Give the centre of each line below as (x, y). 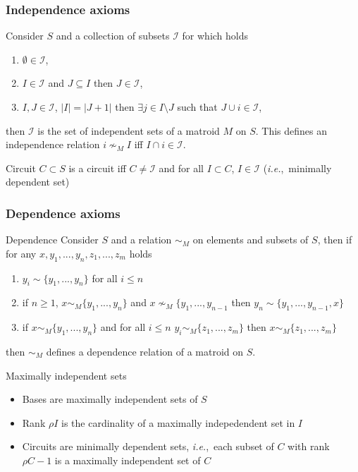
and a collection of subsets (113, 36)
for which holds (215, 36)
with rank (309, 446)
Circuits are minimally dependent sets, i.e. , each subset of (148, 446)
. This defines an (291, 130)
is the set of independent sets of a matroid (129, 130)
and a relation (141, 240)
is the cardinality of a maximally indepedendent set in (178, 422)
